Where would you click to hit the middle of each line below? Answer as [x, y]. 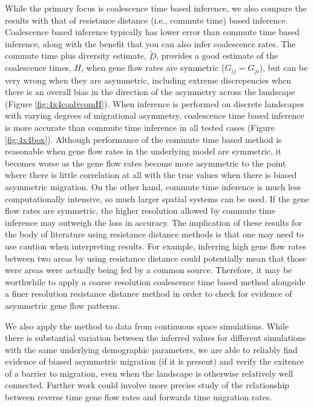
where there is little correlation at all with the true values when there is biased [151, 175]
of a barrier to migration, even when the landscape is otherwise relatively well [149, 373]
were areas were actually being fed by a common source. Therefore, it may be [149, 270]
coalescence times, [38, 68]
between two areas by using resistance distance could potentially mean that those [156, 258]
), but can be [283, 68]
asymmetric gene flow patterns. [63, 305]
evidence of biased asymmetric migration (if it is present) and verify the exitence [155, 361]
